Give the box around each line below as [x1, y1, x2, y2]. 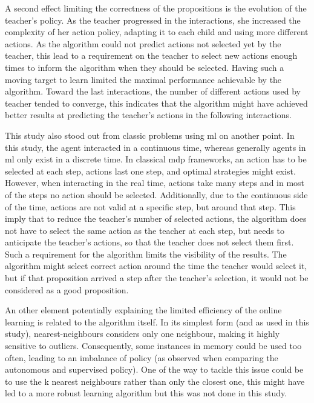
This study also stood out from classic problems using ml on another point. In [5, 128, 295, 141]
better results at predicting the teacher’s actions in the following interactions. [5, 108, 292, 121]
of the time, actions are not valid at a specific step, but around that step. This [5, 200, 296, 213]
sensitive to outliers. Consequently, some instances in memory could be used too [5, 339, 302, 352]
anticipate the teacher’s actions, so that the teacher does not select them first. [5, 236, 294, 248]
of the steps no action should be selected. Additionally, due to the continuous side [5, 188, 308, 201]
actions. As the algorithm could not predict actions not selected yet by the [5, 37, 281, 50]
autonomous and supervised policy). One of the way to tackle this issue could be [5, 363, 304, 376]
